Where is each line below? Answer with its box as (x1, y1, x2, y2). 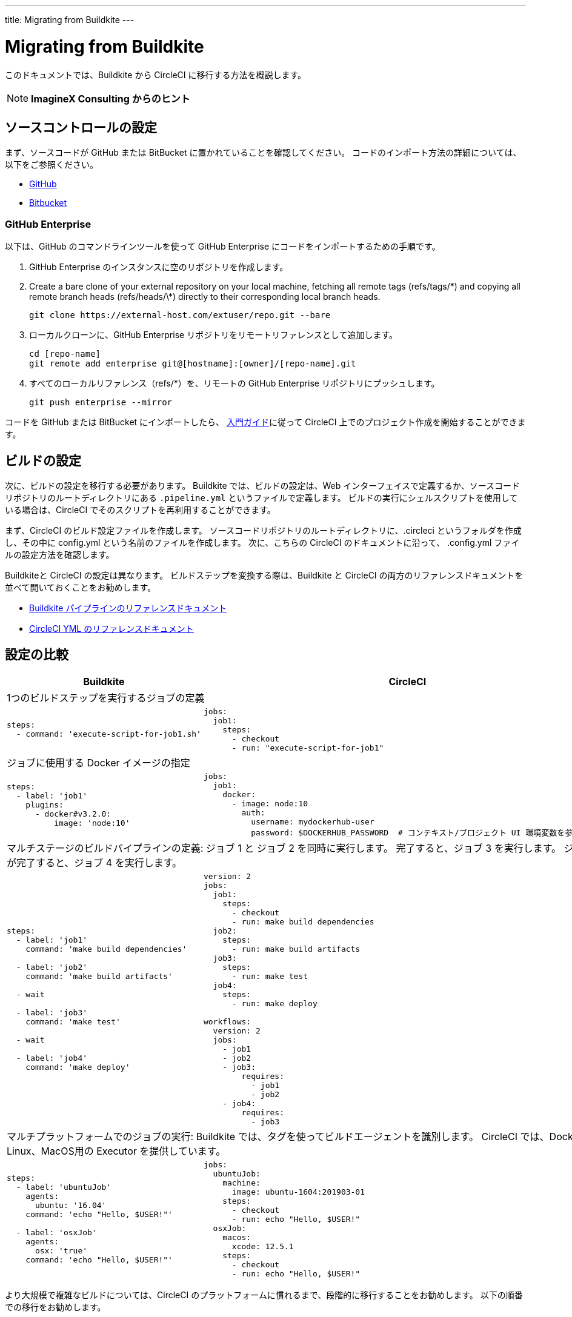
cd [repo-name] (29, 349, 101, 359)
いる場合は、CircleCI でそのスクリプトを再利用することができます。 (5, 504, 276, 515)
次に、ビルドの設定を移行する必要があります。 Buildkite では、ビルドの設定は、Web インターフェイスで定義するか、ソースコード (5, 480, 520, 491)
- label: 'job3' (16, 1007, 88, 1017)
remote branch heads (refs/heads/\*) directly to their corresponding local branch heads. (29, 291, 381, 302)
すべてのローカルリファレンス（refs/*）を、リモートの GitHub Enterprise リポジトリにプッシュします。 (29, 378, 440, 389)
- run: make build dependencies (231, 917, 374, 926)
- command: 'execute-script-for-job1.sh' (16, 729, 201, 739)
